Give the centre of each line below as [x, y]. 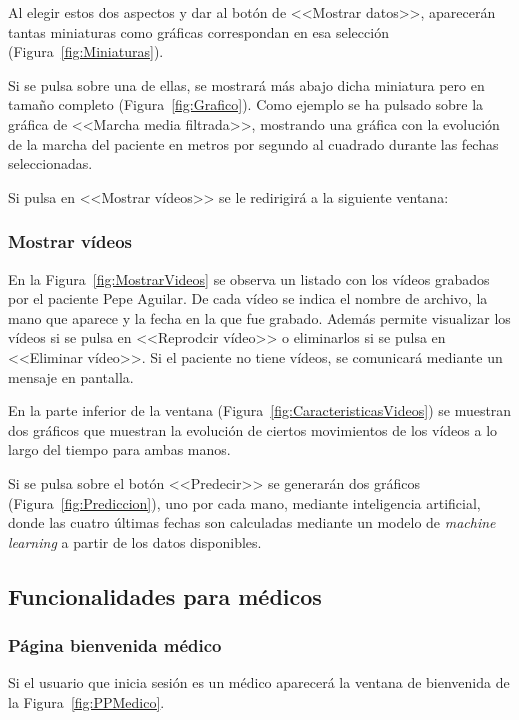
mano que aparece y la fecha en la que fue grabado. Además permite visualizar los [259, 317]
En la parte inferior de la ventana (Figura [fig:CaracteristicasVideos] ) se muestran [260, 410]
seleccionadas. [50, 163]
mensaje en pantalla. [71, 376]
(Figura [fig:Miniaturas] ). [86, 51]
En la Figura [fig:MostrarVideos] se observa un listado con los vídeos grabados [249, 278]
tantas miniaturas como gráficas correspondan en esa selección [198, 31]
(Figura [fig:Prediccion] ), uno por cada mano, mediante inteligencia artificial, [244, 502]
